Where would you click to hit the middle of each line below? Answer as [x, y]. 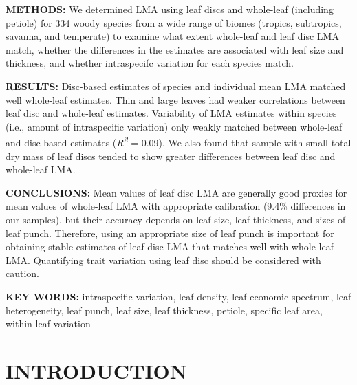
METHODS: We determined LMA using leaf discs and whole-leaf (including [170, 9]
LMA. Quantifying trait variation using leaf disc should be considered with [163, 260]
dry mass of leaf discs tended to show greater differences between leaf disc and [171, 156]
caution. [23, 273]
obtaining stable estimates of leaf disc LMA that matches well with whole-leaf [170, 246]
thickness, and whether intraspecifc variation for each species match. [150, 63]
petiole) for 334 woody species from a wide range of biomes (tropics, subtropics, [174, 22]
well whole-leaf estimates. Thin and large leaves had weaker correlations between [175, 99]
